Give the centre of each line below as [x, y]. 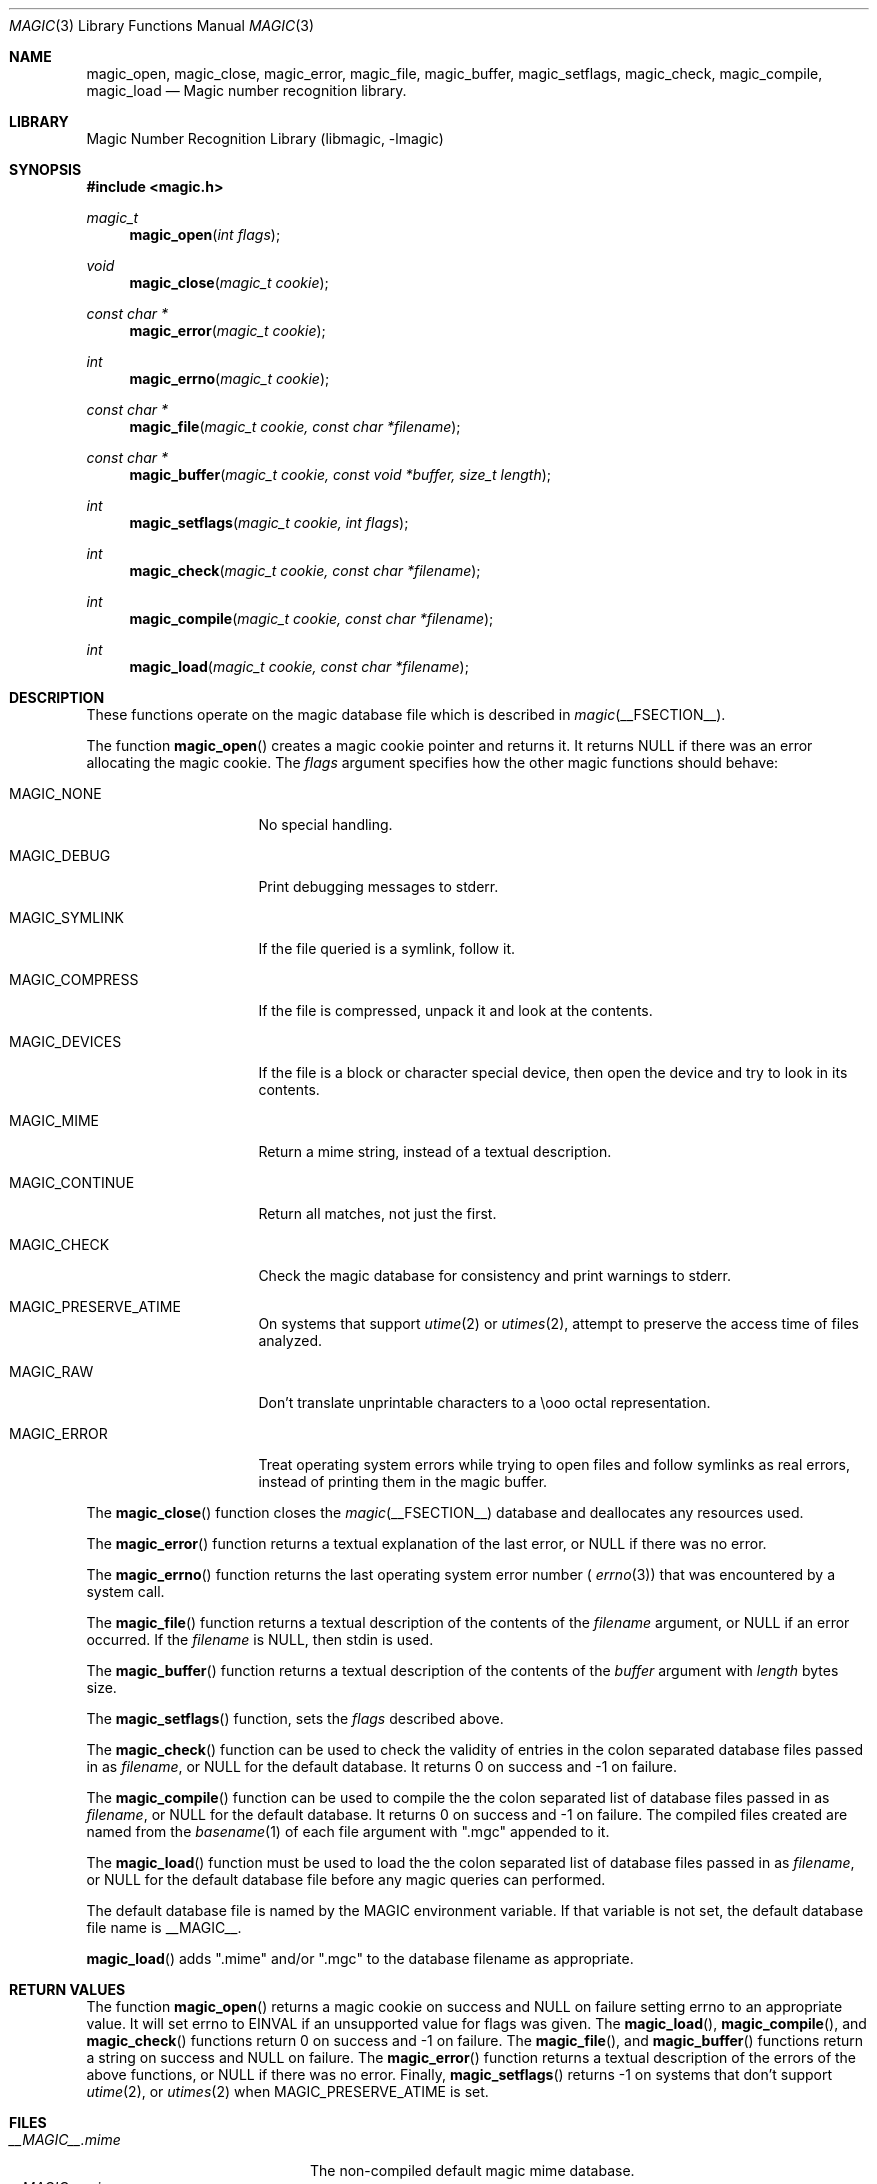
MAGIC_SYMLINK [66, 917]
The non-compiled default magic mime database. [472, 2170]
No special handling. [325, 824]
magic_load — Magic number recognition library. [246, 90]
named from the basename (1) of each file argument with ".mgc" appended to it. [348, 1831]
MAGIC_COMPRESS [74, 979]
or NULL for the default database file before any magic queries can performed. [346, 1879]
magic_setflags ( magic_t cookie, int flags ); [269, 522]
